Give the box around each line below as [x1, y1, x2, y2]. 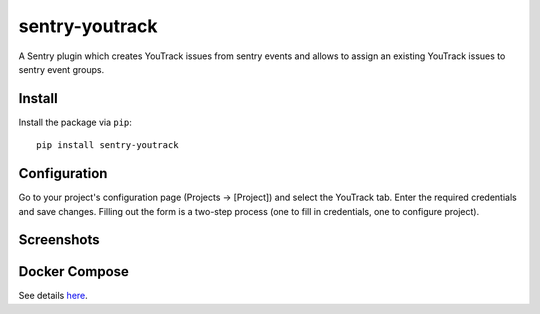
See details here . [18, 290, 89, 302]
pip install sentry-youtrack [36, 140, 179, 151]
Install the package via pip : [18, 116, 132, 128]
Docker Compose [18, 263, 130, 280]
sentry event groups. [18, 63, 105, 75]
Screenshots [18, 231, 100, 249]
